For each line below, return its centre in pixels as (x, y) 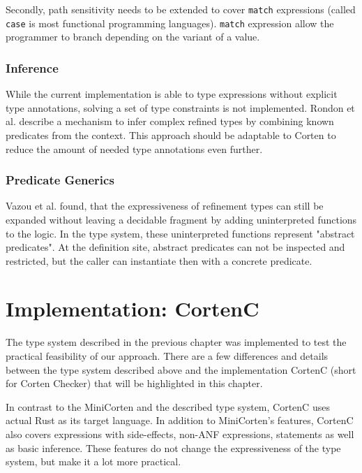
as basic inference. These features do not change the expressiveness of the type (173, 447)
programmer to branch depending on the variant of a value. (133, 37)
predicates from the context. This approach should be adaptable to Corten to (171, 134)
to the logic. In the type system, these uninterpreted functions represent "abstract (180, 233)
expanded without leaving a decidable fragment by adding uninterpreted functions (181, 219)
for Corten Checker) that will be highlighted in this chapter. (134, 383)
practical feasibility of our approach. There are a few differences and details (167, 356)
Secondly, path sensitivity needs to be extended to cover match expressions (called (181, 9)
